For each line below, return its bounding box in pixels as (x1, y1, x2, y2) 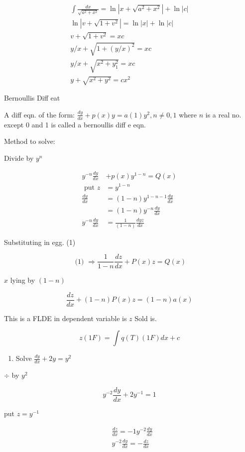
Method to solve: (4, 136, 55, 146)
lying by (10, 275, 35, 285)
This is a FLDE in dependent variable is (4, 313, 127, 323)
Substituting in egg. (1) (4, 236, 76, 247)
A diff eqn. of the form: (4, 109, 75, 119)
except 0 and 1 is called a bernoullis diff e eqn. (4, 119, 146, 129)
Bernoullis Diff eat (4, 93, 60, 103)
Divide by (4, 152, 34, 163)
